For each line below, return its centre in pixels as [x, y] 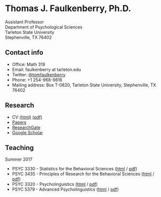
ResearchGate [26, 127]
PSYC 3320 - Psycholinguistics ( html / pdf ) [55, 184]
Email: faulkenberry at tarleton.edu [46, 69]
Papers [19, 122]
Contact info [24, 53]
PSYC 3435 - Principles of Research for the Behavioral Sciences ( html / [83, 174]
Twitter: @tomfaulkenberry [39, 74]
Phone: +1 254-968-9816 [37, 80]
